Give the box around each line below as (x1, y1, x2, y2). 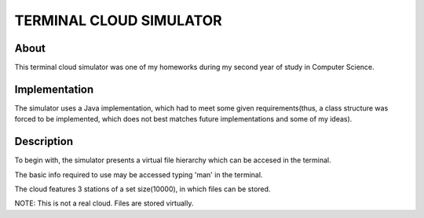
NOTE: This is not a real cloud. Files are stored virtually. (14, 198, 194, 208)
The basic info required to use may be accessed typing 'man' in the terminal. (14, 169, 263, 180)
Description (14, 135, 74, 148)
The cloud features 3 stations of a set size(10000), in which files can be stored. (14, 184, 271, 194)
